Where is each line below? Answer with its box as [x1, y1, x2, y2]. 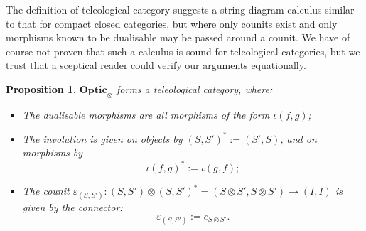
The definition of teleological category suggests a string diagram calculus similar [6, 2, 355, 16]
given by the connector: [22, 200, 123, 215]
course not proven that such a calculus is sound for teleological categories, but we [6, 43, 360, 58]
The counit [22, 183, 70, 198]
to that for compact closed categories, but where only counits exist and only [6, 16, 338, 31]
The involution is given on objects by [22, 131, 183, 146]
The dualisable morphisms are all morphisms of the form [22, 107, 270, 122]
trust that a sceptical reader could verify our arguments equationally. [6, 58, 306, 72]
